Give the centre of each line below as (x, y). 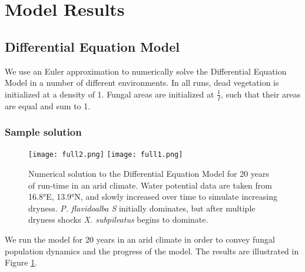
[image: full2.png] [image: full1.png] (106, 155)
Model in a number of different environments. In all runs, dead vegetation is (142, 83)
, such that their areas (261, 94)
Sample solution (43, 132)
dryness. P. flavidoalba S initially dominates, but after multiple (142, 208)
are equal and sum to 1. (48, 105)
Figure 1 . (21, 262)
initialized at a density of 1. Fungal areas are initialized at (110, 94)
